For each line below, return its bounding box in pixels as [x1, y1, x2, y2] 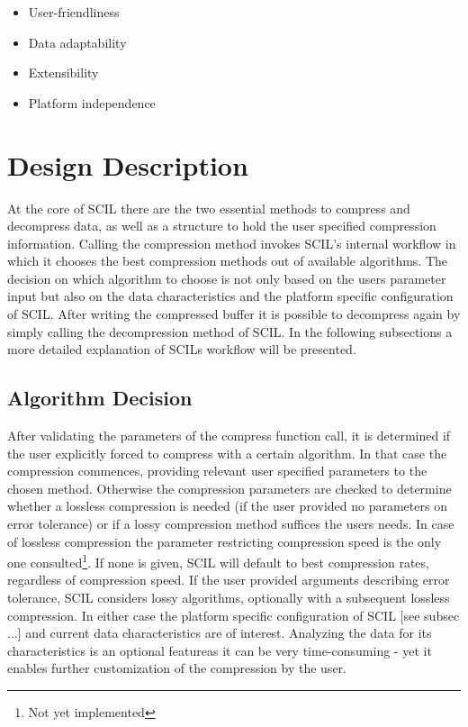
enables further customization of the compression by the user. [7, 659, 346, 677]
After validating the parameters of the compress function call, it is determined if [7, 426, 451, 445]
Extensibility [28, 63, 99, 82]
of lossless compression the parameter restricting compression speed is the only [7, 532, 442, 550]
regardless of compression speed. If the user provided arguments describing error [7, 570, 450, 589]
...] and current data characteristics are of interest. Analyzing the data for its [7, 623, 432, 642]
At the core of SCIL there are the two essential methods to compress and [7, 198, 410, 217]
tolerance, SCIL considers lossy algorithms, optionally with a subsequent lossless [7, 588, 450, 607]
